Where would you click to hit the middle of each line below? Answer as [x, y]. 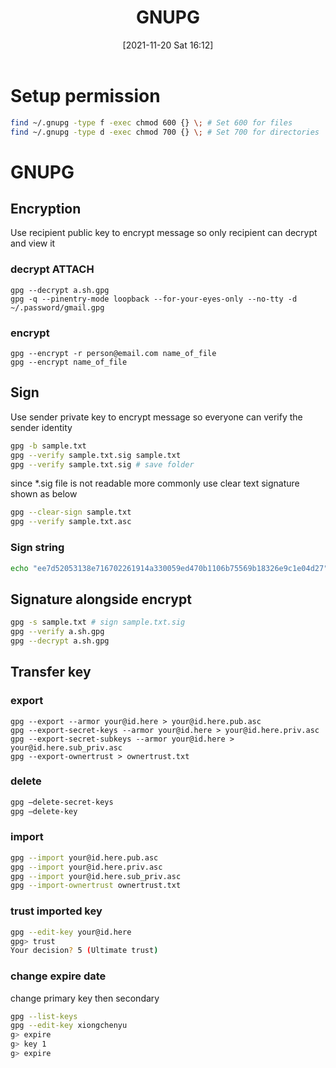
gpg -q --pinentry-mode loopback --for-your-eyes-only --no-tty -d [154, 299]
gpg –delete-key [44, 811]
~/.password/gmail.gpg [57, 307]
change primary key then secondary [85, 998]
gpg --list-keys [44, 1016]
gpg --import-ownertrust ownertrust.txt [96, 886]
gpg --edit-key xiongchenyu [69, 1026]
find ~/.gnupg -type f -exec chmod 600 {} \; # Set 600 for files [151, 122]
